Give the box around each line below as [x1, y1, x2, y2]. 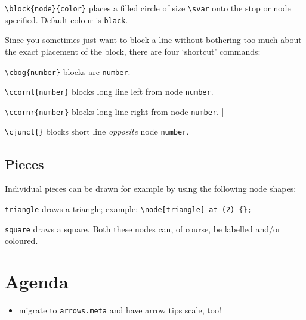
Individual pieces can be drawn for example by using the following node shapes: [5, 182, 296, 195]
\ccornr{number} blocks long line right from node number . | [5, 105, 224, 117]
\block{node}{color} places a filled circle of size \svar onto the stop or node [5, 2, 291, 14]
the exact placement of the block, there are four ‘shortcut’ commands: [5, 45, 261, 57]
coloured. [5, 234, 38, 247]
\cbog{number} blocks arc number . [5, 65, 131, 77]
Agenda [5, 269, 69, 294]
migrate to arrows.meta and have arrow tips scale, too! [18, 303, 221, 316]
